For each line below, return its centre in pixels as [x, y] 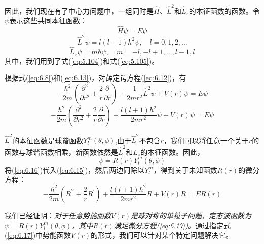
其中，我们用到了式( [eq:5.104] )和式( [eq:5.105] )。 [82, 60]
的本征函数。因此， [173, 152]
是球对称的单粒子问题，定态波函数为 [191, 215]
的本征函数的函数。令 [224, 10]
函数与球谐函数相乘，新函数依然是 [61, 152]
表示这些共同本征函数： [48, 21]
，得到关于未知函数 [185, 169]
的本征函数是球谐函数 [48, 140]
